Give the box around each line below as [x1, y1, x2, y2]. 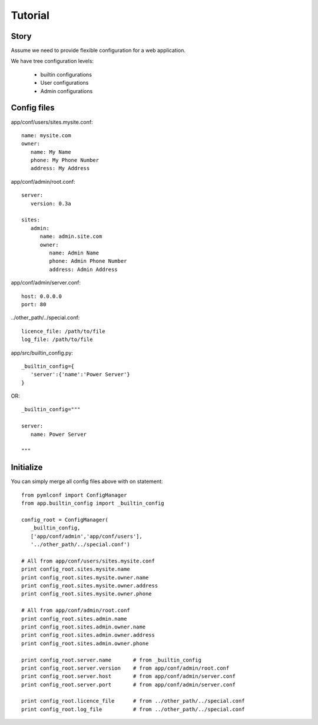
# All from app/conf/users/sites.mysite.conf [21, 557, 155, 564]
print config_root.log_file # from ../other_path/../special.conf [21, 706, 245, 713]
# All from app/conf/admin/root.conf [21, 607, 131, 614]
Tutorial [11, 9, 50, 22]
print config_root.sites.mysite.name [21, 566, 131, 572]
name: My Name [30, 148, 71, 155]
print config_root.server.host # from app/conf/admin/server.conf [21, 673, 236, 680]
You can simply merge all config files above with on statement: [11, 478, 163, 485]
